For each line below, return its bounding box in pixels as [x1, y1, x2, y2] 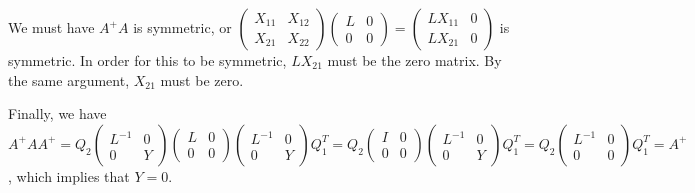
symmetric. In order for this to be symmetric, [8, 50, 287, 70]
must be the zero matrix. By [327, 50, 502, 70]
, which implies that [8, 165, 130, 186]
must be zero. [160, 69, 244, 90]
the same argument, [8, 69, 130, 90]
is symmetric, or [133, 17, 232, 37]
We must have [8, 17, 95, 37]
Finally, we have [8, 103, 107, 124]
